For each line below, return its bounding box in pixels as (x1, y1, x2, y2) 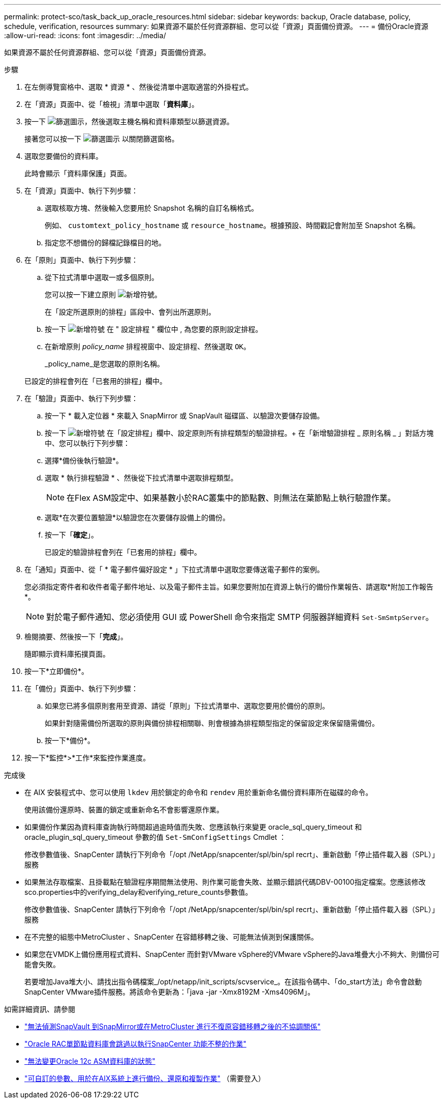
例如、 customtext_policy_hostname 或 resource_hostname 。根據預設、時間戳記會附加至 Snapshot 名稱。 (45, 221, 420, 230)
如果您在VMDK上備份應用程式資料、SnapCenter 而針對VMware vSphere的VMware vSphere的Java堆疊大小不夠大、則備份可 (24, 950, 439, 958)
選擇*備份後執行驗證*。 (45, 456, 123, 465)
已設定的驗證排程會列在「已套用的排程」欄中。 (45, 548, 201, 556)
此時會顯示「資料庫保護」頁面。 (24, 169, 131, 178)
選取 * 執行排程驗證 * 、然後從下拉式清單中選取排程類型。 (45, 473, 238, 482)
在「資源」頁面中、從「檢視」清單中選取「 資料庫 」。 (24, 100, 199, 108)
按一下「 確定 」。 (45, 530, 98, 539)
